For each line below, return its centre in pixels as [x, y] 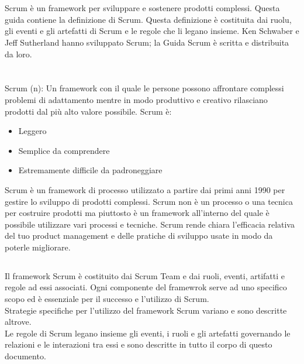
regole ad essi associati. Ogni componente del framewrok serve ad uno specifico [146, 287]
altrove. [18, 322]
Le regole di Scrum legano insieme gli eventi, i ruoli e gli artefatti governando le [148, 333]
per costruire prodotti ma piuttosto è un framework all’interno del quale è [137, 213]
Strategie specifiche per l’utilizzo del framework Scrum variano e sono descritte [146, 310]
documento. [25, 356]
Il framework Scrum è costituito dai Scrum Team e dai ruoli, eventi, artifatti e [145, 275]
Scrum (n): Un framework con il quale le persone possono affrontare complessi [144, 88]
